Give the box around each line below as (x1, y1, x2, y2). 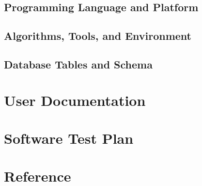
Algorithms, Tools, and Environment (4, 28, 191, 43)
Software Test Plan (4, 128, 134, 148)
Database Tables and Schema (4, 56, 153, 71)
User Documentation (4, 90, 146, 110)
